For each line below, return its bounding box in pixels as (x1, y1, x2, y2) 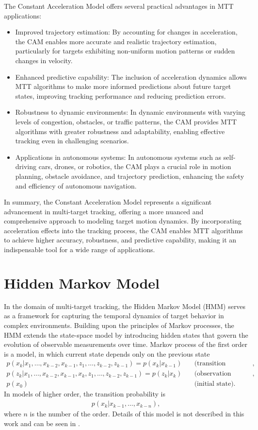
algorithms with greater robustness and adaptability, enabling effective (15, 126, 225, 136)
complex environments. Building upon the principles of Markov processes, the (4, 320, 234, 330)
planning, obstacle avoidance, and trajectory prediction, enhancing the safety (15, 171, 244, 181)
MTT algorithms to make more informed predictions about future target (15, 81, 231, 91)
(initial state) (194, 380, 234, 388)
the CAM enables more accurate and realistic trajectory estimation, (15, 36, 217, 46)
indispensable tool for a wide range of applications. (4, 244, 155, 255)
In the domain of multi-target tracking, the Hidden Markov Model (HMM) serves (4, 301, 246, 311)
